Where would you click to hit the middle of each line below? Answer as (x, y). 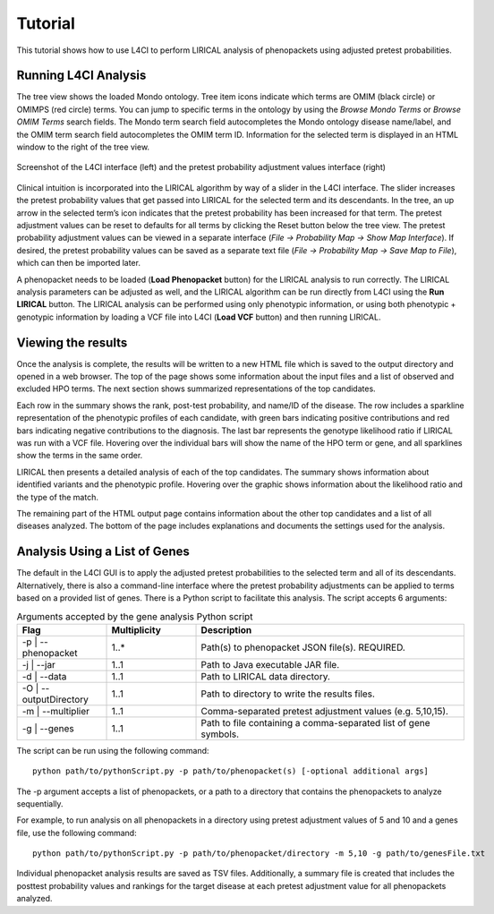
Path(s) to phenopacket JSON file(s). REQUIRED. (303, 647)
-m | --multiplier (55, 711)
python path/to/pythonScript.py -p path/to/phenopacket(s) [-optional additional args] (231, 771)
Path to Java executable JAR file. (270, 664)
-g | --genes (48, 728)
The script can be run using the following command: (113, 750)
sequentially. (40, 803)
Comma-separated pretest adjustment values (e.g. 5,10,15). (325, 711)
